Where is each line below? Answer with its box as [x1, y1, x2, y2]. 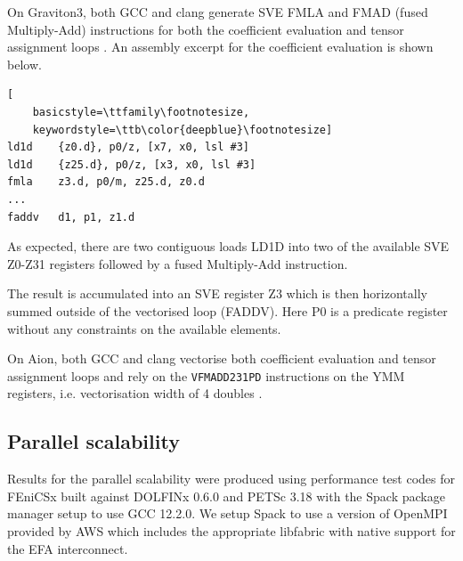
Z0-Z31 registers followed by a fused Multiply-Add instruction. [7, 254, 348, 272]
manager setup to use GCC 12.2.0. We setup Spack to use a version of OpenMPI [7, 504, 448, 523]
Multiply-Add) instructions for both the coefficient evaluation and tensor [7, 20, 404, 38]
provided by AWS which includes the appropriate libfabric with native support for [7, 521, 456, 540]
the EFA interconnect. [7, 539, 128, 557]
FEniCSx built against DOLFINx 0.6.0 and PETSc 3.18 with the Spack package [7, 486, 445, 505]
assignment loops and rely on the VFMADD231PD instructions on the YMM [7, 366, 405, 385]
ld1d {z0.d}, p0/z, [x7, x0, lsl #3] [7, 141, 250, 154]
